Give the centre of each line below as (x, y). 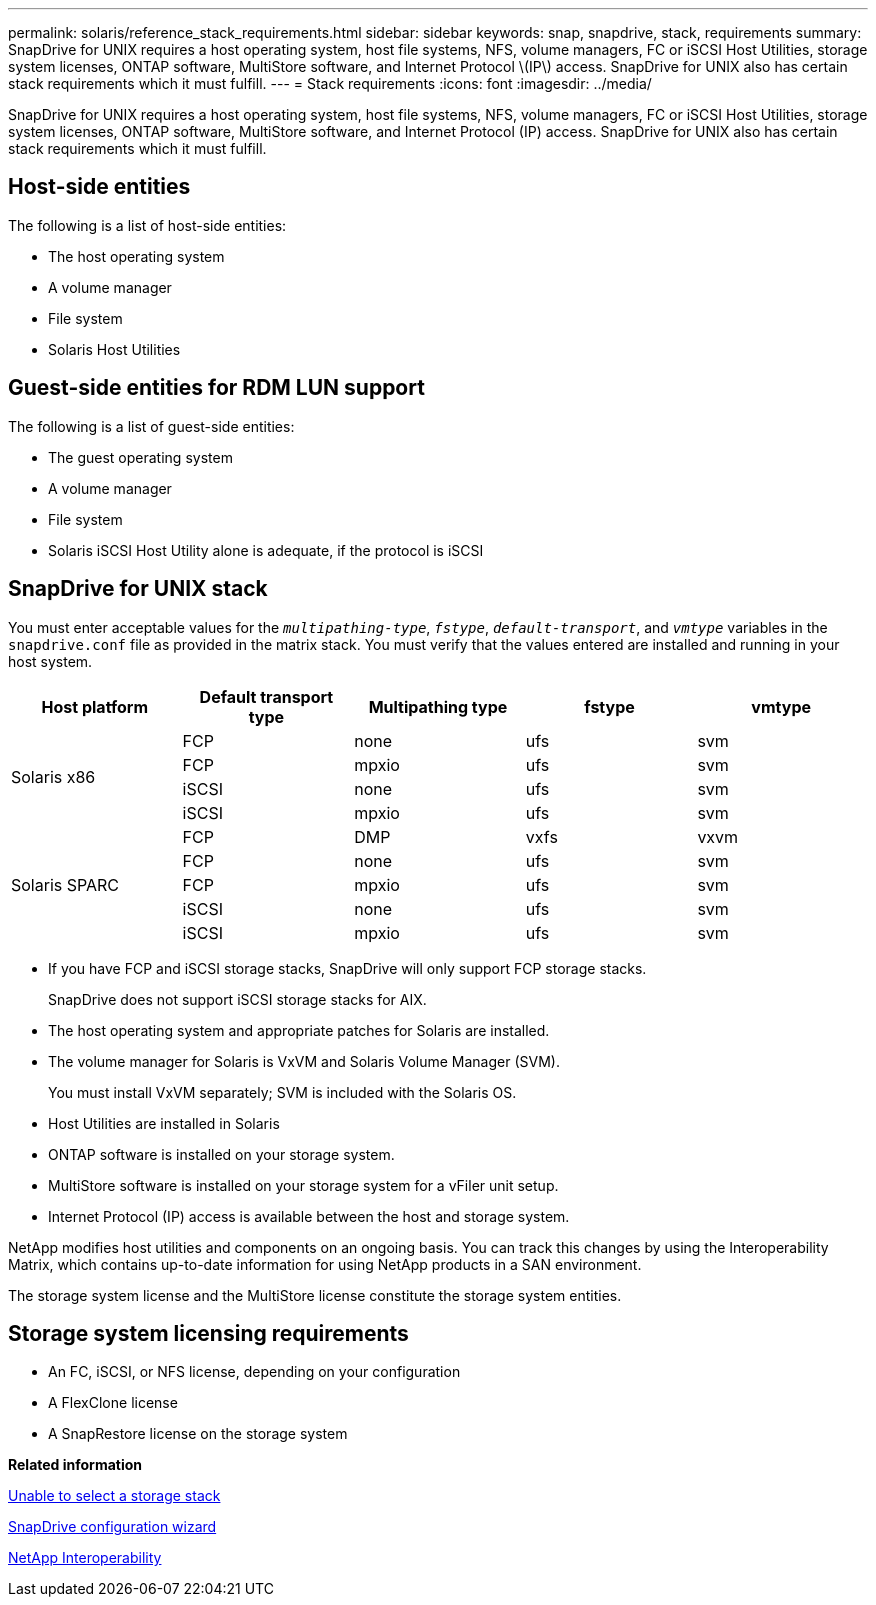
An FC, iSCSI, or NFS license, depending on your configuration (254, 1372)
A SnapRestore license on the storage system (198, 1434)
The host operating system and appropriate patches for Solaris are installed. (299, 1030)
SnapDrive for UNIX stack (138, 589)
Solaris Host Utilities (114, 349)
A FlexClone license (113, 1403)
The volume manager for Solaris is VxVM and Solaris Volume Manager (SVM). (304, 1061)
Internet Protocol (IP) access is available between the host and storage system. (309, 1216)
